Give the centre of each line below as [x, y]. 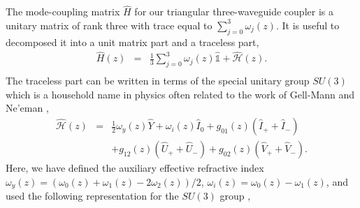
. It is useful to [308, 25]
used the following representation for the [92, 196]
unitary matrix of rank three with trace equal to [109, 25]
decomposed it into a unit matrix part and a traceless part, [132, 42]
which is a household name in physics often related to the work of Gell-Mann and [180, 94]
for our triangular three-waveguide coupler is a [234, 12]
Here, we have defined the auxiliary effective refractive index [135, 168]
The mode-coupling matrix [63, 12]
